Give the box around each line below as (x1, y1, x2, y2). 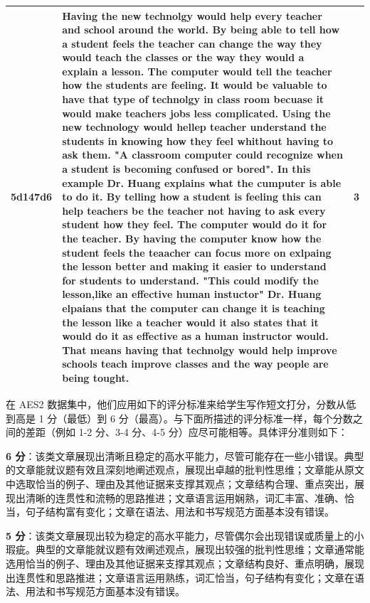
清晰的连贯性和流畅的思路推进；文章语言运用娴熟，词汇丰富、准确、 (25, 490, 344, 505)
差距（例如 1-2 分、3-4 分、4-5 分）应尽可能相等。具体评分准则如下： (25, 425, 348, 439)
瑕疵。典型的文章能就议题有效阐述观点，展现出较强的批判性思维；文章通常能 (6, 542, 364, 557)
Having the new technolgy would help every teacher (62, 8, 322, 23)
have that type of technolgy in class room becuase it (62, 92, 324, 107)
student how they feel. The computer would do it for (62, 217, 327, 232)
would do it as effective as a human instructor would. (62, 329, 329, 343)
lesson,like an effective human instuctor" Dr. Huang (62, 287, 322, 301)
